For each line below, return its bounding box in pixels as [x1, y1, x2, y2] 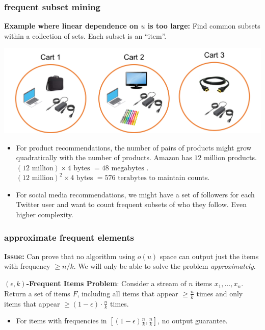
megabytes [111, 164, 144, 172]
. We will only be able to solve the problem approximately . [73, 261, 256, 271]
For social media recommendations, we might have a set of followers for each [16, 189, 255, 199]
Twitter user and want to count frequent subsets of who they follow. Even [16, 199, 247, 210]
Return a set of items [4, 288, 70, 298]
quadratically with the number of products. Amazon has [16, 152, 192, 163]
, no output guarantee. [157, 315, 228, 326]
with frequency [4, 261, 50, 271]
